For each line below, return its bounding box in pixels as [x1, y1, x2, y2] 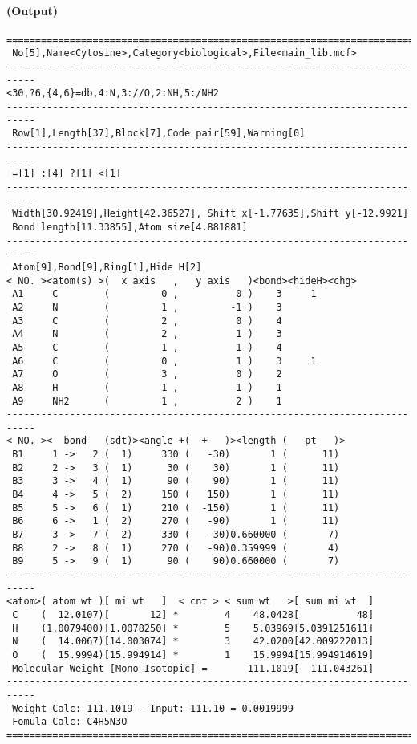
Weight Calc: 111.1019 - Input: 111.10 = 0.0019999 [12, 702, 294, 714]
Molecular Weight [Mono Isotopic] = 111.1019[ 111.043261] [12, 662, 374, 674]
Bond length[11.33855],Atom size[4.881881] [12, 221, 248, 233]
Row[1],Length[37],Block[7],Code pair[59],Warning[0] [12, 128, 306, 140]
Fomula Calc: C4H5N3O [12, 716, 128, 728]
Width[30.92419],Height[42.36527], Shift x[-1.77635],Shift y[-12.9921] [12, 208, 409, 220]
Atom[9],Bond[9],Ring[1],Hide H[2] [12, 261, 202, 273]
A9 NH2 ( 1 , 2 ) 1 [12, 395, 282, 407]
